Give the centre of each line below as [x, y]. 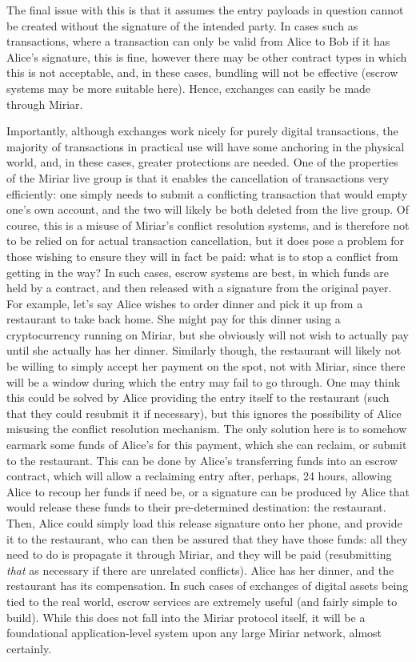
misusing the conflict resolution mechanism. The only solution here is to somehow [207, 429]
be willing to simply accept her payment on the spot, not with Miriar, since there [206, 366]
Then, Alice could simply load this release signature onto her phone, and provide [204, 523]
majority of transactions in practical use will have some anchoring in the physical [206, 146]
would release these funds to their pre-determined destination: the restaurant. [196, 507]
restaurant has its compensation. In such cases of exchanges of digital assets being [208, 586]
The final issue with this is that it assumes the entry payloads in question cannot [205, 10]
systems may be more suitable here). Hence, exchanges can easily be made [189, 88]
